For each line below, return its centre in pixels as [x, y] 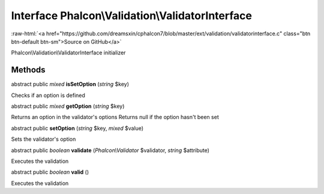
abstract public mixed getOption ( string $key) [68, 106]
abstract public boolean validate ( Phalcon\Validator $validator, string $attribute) [110, 150]
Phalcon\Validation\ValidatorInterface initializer [68, 53]
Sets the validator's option [43, 139]
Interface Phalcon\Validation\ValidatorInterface [131, 16]
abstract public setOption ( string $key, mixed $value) [77, 128]
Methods [28, 70]
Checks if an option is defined [48, 95]
